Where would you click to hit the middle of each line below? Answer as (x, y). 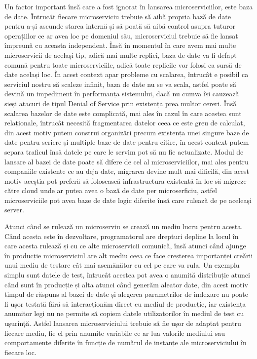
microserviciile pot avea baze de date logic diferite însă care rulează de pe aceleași (128, 200)
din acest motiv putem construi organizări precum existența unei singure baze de (127, 132)
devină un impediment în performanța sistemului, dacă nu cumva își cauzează (122, 94)
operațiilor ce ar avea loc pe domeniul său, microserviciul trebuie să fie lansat (121, 35)
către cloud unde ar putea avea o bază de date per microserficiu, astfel (111, 190)
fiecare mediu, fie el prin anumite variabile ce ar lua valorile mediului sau (115, 333)
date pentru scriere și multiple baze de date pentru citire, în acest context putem (127, 142)
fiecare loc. (20, 352)
